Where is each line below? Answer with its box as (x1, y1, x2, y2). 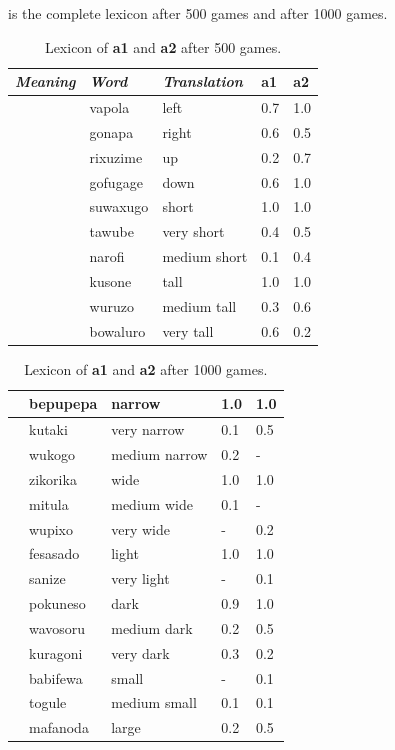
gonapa (89, 121, 134, 142)
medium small (111, 692, 197, 713)
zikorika (29, 468, 77, 489)
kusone (89, 270, 132, 291)
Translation (162, 71, 243, 92)
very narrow (111, 419, 185, 440)
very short (162, 221, 225, 242)
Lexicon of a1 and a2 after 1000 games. (24, 358, 268, 379)
